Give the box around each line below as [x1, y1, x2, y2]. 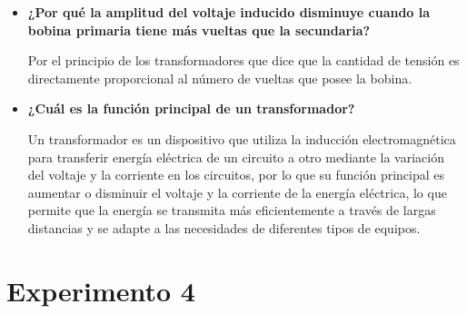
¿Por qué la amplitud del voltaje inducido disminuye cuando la [27, 3, 431, 21]
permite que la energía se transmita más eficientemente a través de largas [27, 201, 436, 220]
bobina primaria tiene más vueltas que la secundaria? [27, 20, 371, 39]
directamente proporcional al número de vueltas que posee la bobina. [27, 68, 412, 87]
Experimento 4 [6, 271, 195, 309]
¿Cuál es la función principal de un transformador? [27, 99, 355, 118]
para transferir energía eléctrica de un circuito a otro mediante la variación [27, 147, 444, 166]
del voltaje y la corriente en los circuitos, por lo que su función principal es [27, 165, 445, 184]
